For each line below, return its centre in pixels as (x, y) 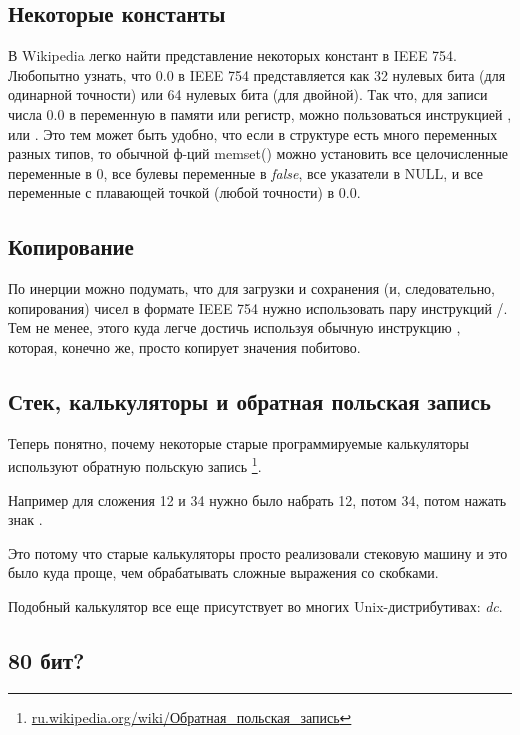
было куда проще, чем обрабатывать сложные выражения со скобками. (223, 572)
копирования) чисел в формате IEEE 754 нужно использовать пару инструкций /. (258, 307)
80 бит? (46, 659)
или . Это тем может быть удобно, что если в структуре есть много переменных (253, 133)
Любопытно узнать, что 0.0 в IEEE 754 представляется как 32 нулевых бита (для (257, 74)
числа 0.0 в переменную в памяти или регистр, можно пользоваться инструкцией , (260, 113)
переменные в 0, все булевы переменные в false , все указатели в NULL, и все (246, 172)
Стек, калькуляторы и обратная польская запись (249, 400)
